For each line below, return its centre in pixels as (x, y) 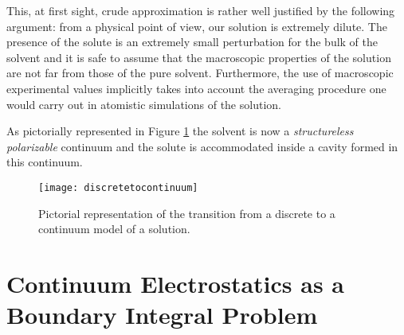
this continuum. (45, 162)
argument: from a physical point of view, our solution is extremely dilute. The (197, 26)
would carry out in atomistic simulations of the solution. (144, 104)
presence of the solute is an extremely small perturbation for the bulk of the (192, 42)
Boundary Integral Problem (162, 315)
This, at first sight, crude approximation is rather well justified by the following (201, 10)
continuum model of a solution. (114, 229)
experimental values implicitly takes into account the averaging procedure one (196, 88)
